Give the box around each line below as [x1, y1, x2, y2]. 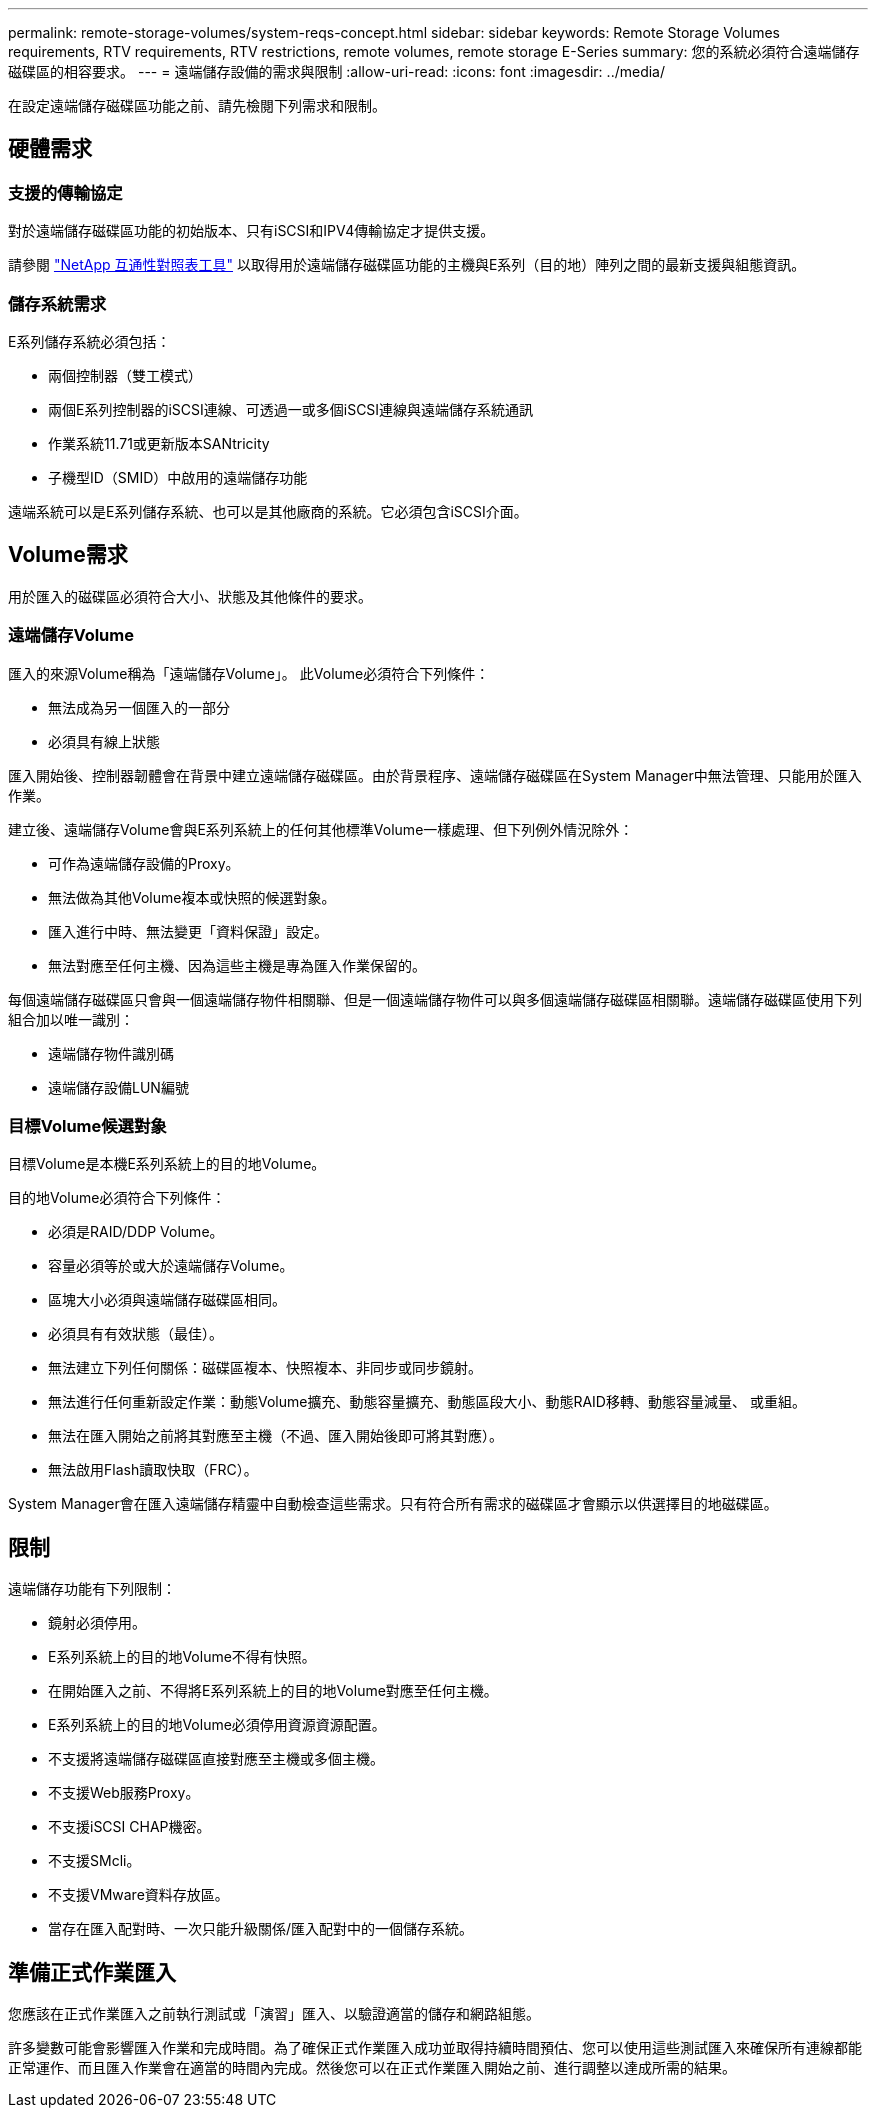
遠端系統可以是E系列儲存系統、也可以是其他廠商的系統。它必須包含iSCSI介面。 [8, 502, 528, 520]
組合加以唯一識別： [8, 1010, 134, 1028]
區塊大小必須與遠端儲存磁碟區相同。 [48, 1291, 286, 1309]
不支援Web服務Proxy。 [48, 1784, 200, 1802]
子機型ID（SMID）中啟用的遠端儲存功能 [48, 468, 308, 486]
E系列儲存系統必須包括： [8, 332, 171, 350]
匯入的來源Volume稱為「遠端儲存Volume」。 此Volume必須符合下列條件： [8, 664, 490, 682]
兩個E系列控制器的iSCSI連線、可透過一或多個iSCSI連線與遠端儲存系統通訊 [48, 400, 534, 418]
